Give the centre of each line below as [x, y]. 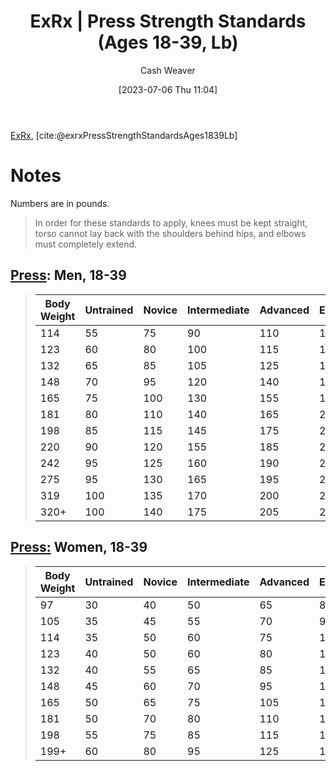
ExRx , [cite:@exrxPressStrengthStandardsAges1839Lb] [124, 135]
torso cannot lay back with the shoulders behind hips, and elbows [170, 233]
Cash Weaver [168, 70]
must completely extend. [86, 244]
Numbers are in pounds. [60, 203]
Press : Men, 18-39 [68, 275]
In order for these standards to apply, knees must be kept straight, [171, 222]
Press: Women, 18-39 [79, 547]
